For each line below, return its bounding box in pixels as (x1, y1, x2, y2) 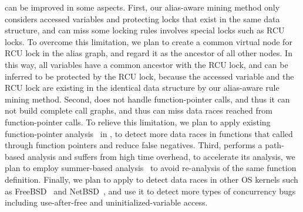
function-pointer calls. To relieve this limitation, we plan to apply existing (5, 115, 271, 128)
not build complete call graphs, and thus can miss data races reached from (5, 104, 272, 117)
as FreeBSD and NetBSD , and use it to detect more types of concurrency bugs (5, 184, 296, 197)
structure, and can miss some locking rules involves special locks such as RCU (5, 24, 285, 36)
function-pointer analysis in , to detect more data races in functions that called (5, 127, 293, 139)
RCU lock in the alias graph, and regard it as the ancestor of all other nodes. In (5, 47, 292, 59)
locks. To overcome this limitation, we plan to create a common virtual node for (5, 35, 292, 47)
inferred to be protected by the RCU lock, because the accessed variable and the (5, 70, 294, 82)
